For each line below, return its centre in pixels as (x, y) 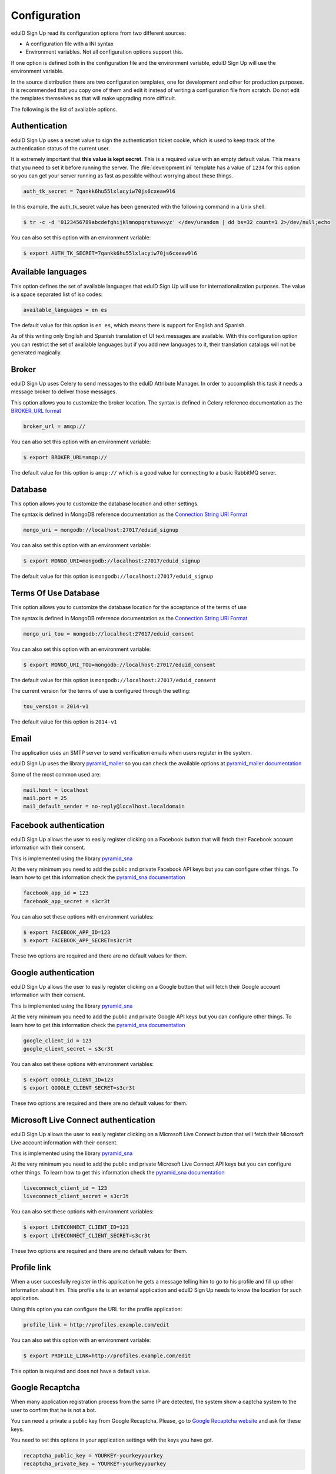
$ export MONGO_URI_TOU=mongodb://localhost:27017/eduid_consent (119, 664)
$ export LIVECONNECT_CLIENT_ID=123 (76, 1227)
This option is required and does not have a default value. (81, 1371)
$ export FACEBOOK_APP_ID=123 (67, 932)
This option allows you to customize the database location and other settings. (105, 504)
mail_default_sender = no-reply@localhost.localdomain (104, 807)
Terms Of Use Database (55, 593)
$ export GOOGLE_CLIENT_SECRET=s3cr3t (79, 1088)
